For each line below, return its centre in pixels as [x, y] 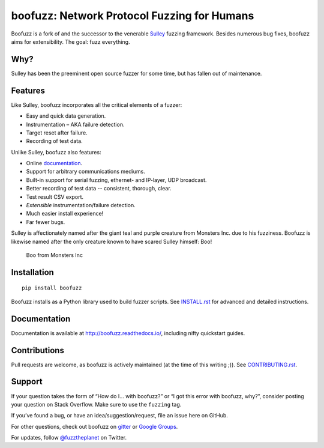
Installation [32, 272]
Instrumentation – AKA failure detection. [75, 124]
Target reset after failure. [57, 133]
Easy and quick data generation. [66, 116]
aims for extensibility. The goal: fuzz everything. [70, 41]
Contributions [37, 350]
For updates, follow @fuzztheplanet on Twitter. [69, 438]
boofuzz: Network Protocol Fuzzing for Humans [133, 16]
